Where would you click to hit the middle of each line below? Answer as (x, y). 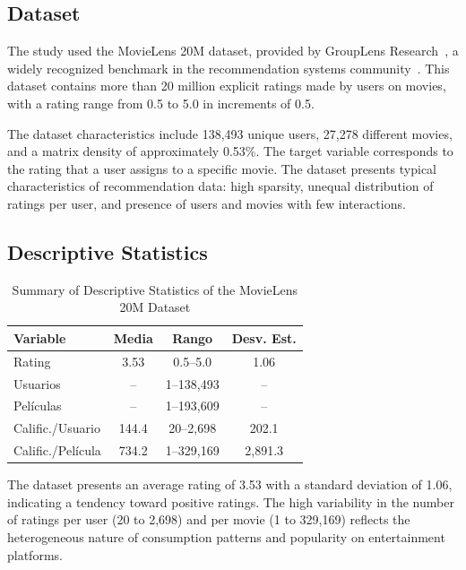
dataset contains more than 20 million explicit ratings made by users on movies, (227, 86)
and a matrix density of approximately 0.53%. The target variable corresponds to (230, 151)
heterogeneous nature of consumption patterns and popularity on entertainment (226, 537)
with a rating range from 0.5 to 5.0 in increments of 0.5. (161, 103)
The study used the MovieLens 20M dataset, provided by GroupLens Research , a (233, 51)
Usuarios (37, 383)
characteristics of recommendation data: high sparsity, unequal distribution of (220, 186)
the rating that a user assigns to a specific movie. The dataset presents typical (222, 168)
